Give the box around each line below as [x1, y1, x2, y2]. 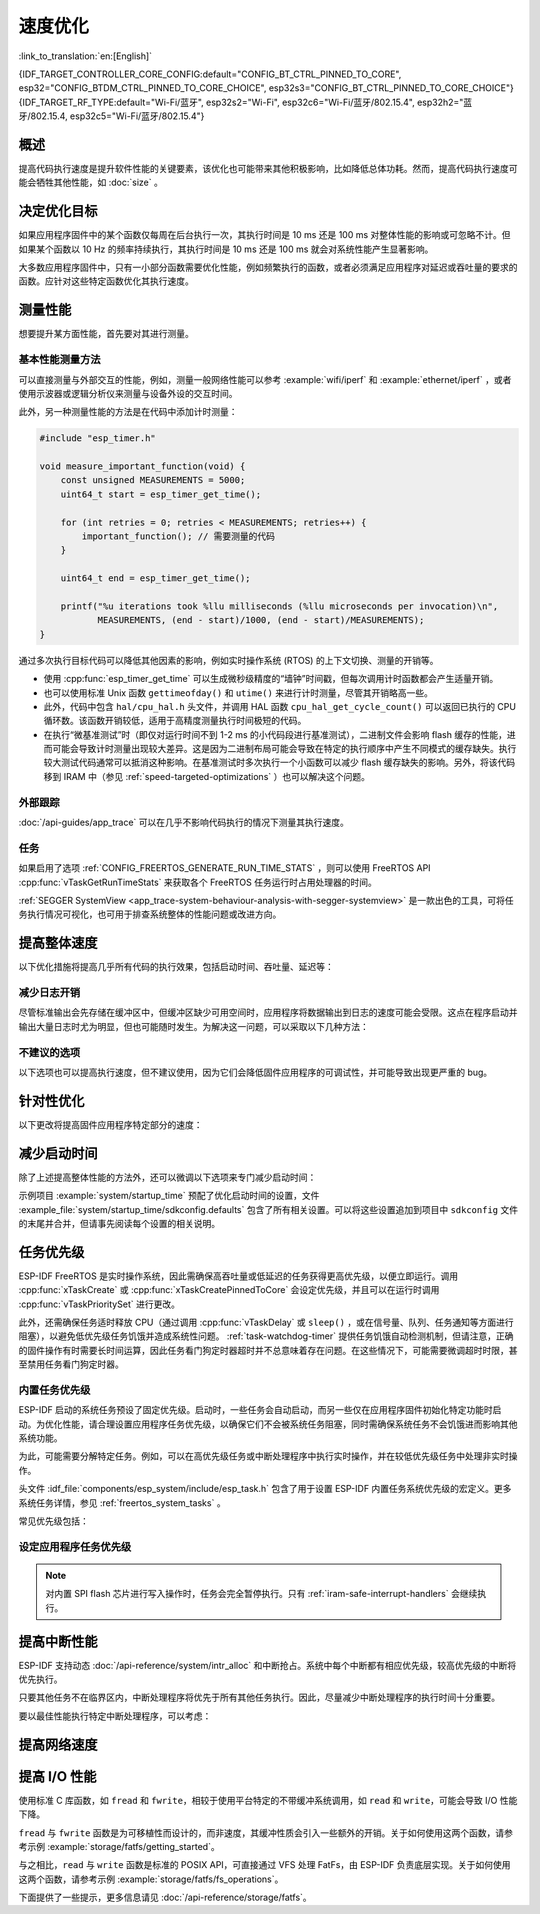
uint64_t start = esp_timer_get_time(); [60, 488, 262, 500]
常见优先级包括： [18, 1515, 89, 1527]
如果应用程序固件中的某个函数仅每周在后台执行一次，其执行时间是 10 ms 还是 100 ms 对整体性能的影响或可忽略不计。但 [18, 229, 511, 241]
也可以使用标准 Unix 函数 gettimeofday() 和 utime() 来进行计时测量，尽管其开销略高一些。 [43, 686, 434, 699]
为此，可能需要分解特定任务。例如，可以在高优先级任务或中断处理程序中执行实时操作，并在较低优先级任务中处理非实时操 [18, 1450, 518, 1462]
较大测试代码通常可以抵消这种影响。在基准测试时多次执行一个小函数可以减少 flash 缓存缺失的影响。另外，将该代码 [43, 756, 515, 769]
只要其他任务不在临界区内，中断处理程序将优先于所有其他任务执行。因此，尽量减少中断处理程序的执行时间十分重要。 [18, 1691, 500, 1704]
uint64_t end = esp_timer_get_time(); [60, 573, 251, 584]
